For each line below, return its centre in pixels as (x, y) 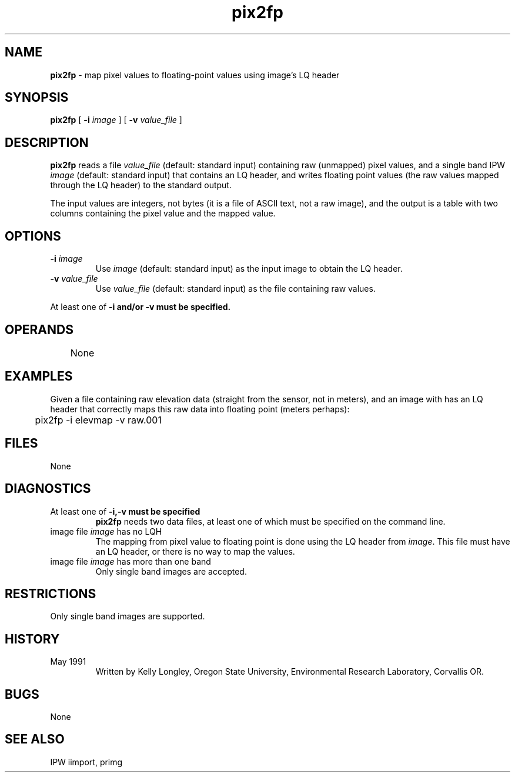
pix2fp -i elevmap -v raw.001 (98, 420)
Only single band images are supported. (128, 616)
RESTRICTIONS (51, 593)
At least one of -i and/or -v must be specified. (141, 307)
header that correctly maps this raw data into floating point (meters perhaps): (200, 409)
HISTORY (32, 639)
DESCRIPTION (47, 142)
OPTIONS (33, 236)
